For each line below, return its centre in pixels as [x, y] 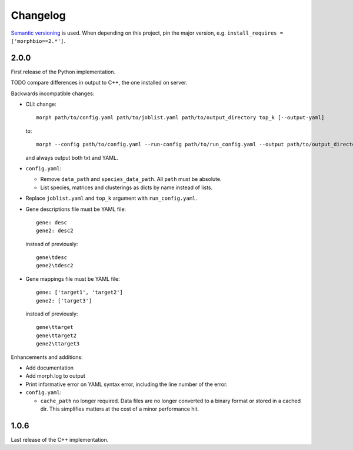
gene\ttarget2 [56, 335]
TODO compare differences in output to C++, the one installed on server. [99, 83]
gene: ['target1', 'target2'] [80, 293]
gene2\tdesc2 [55, 266]
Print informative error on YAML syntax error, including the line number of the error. [126, 384]
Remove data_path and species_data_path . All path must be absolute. [131, 179]
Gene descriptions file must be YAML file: [76, 209]
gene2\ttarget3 [58, 344]
